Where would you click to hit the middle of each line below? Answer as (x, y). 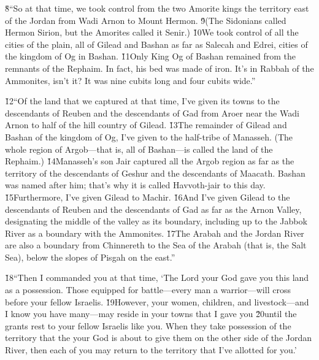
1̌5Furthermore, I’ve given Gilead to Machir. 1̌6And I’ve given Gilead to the (148, 197)
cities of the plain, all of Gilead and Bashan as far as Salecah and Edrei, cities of (156, 44)
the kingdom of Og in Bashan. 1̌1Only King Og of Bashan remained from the (150, 56)
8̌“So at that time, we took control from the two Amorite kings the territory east (157, 8)
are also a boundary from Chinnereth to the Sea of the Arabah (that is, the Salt (156, 245)
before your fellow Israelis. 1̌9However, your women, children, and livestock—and (157, 301)
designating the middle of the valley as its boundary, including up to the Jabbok (156, 221)
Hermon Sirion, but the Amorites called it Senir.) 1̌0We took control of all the (152, 32)
